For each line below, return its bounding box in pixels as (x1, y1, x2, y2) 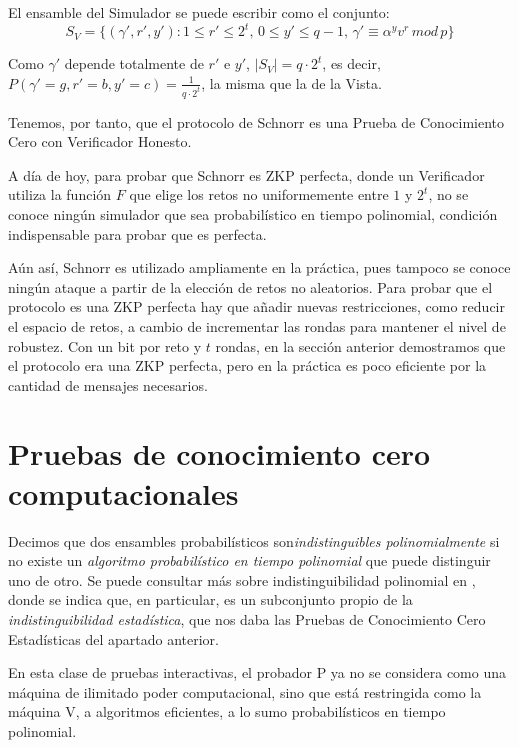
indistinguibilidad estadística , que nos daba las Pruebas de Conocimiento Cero (8, 608, 486, 629)
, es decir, (322, 53, 381, 74)
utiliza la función (8, 184, 112, 205)
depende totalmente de (64, 53, 204, 74)
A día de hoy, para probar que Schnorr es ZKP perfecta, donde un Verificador (8, 164, 485, 185)
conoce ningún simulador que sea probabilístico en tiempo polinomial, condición (8, 203, 498, 224)
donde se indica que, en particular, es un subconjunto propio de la (8, 589, 413, 610)
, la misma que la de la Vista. (201, 72, 382, 93)
